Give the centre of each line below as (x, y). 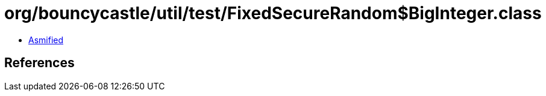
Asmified (46, 40)
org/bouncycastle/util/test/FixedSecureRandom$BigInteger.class (273, 13)
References (39, 63)
